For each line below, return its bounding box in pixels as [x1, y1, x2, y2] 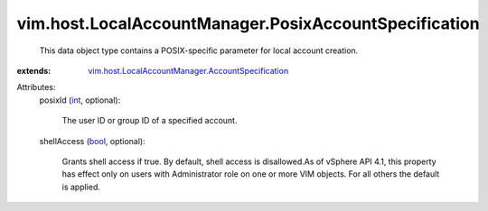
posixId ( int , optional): [39, 95, 121, 105]
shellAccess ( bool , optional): [39, 135, 145, 146]
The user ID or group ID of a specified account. [61, 115, 238, 126]
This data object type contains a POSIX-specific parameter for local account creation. [39, 45, 359, 56]
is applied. [61, 181, 101, 192]
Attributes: [16, 82, 56, 93]
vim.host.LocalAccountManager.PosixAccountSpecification [16, 14, 480, 33]
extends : [16, 65, 52, 76]
